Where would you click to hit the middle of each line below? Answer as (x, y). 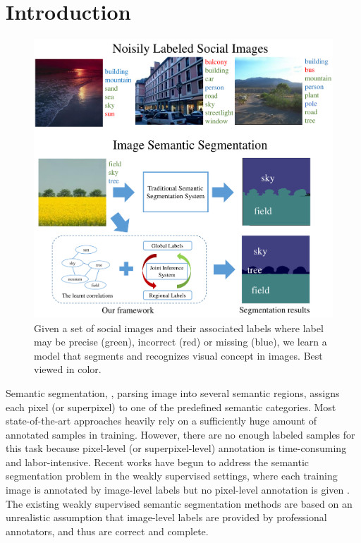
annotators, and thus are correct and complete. (107, 531)
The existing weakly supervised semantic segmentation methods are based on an (179, 503)
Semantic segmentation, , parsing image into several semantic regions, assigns (173, 392)
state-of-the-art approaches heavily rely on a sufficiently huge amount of (161, 421)
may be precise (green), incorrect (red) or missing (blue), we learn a (180, 342)
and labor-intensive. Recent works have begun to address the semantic (157, 462)
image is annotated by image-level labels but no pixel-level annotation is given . (178, 490)
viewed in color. (68, 369)
